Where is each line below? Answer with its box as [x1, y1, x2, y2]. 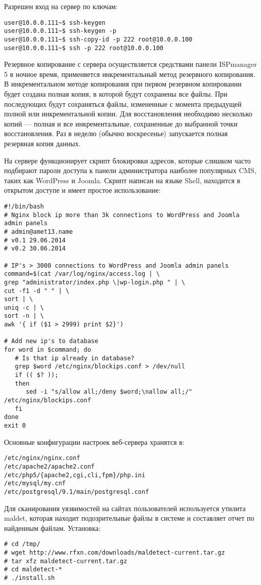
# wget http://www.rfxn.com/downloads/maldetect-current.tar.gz [4, 549, 225, 556]
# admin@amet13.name [4, 228, 73, 235]
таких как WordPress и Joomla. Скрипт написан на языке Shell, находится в [4, 175, 240, 185]
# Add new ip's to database [4, 338, 99, 345]
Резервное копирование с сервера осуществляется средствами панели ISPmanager [4, 59, 257, 69]
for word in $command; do [4, 346, 91, 354]
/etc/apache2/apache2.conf [4, 463, 95, 470]
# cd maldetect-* [4, 566, 62, 573]
